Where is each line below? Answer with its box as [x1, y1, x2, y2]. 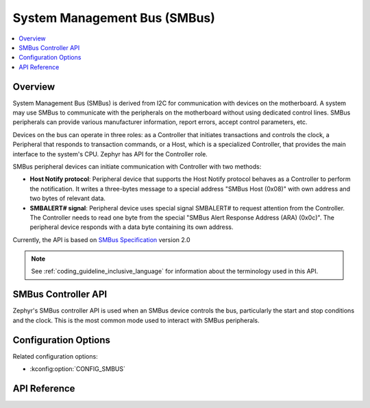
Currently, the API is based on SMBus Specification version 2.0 [12, 235, 191, 243]
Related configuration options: [12, 352, 99, 360]
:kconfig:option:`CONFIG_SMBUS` [29, 365, 126, 373]
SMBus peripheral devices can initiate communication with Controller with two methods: [12, 162, 262, 171]
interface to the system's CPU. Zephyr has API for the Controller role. [12, 149, 208, 158]
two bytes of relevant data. [29, 194, 106, 202]
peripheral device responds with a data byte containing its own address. [29, 223, 234, 231]
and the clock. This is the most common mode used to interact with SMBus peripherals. [12, 316, 260, 324]
